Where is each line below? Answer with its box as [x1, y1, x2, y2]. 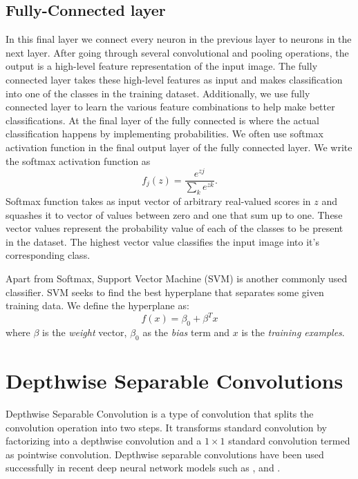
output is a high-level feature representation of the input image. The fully [6, 59, 318, 73]
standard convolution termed [228, 433, 350, 448]
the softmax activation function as [6, 153, 151, 168]
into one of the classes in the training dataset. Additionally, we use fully [6, 86, 310, 100]
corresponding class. [6, 248, 91, 262]
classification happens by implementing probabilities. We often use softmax [6, 126, 323, 141]
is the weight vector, [42, 325, 127, 340]
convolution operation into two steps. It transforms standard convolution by [6, 420, 327, 434]
